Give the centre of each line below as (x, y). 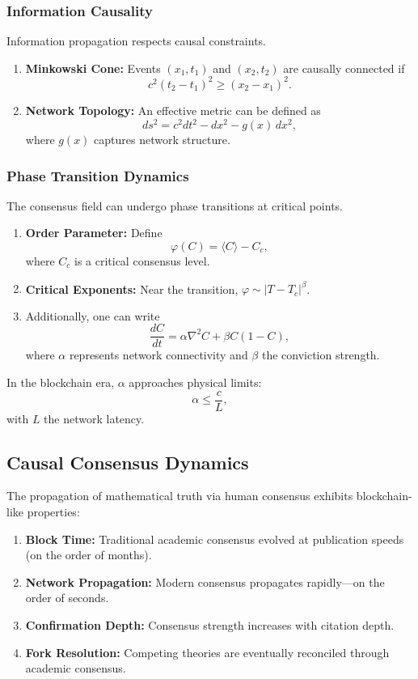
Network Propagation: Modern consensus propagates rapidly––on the (205, 581)
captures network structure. (162, 139)
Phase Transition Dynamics (98, 175)
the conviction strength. (321, 355)
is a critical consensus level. (142, 261)
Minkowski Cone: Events (93, 68)
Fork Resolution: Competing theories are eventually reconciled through (207, 652)
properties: (53, 511)
